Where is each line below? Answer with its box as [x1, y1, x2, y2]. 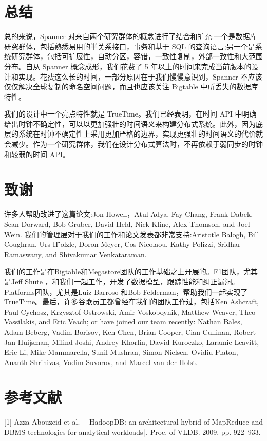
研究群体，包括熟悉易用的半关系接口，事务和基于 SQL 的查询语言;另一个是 [4, 41, 255, 51]
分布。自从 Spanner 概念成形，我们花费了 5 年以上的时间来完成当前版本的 [4, 61, 252, 71]
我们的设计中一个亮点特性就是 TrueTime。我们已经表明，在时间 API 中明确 [4, 108, 257, 119]
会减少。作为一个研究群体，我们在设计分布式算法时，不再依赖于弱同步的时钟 [4, 139, 263, 149]
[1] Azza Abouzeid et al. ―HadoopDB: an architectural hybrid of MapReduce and [4, 416, 263, 427]
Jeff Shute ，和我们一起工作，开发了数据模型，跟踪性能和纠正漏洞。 [11, 276, 239, 286]
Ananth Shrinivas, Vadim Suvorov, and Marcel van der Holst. [4, 356, 198, 367]
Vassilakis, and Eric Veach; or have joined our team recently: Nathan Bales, [4, 316, 242, 327]
